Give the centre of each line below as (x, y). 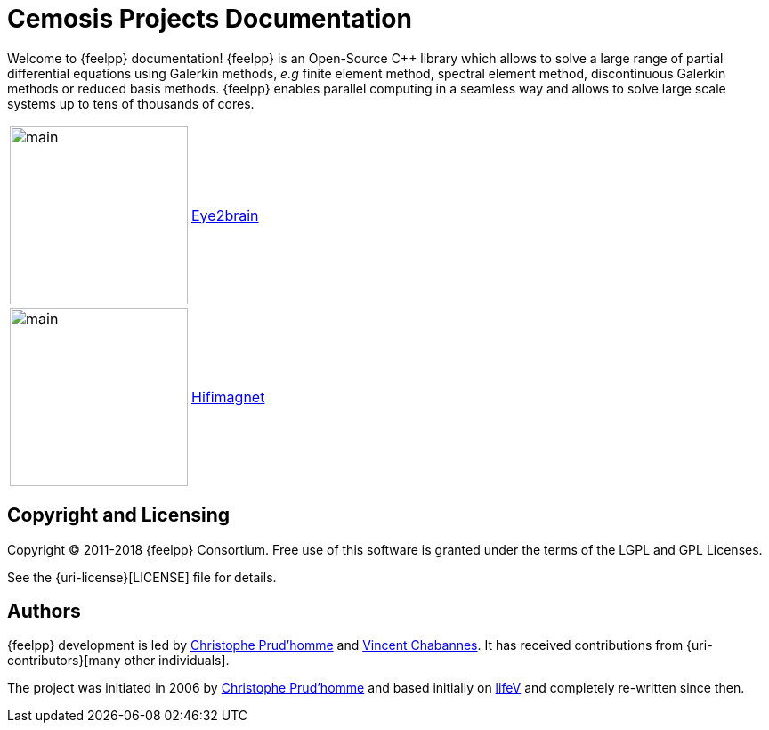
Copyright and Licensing (119, 515)
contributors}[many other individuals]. (118, 661)
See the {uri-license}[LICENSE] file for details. (142, 577)
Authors (44, 612)
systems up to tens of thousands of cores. (131, 103)
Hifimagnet (228, 397)
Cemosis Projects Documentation (210, 19)
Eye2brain (225, 215)
